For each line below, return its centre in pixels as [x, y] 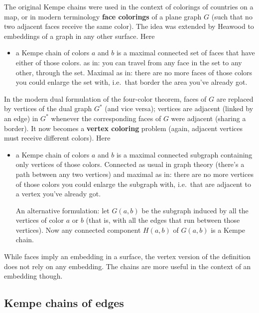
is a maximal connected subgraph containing [184, 154]
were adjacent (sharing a [208, 118]
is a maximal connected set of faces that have [186, 53]
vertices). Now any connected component [78, 230]
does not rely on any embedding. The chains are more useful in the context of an [128, 266]
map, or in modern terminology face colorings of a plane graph [103, 16]
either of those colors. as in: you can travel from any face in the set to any [129, 62]
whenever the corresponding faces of [106, 118]
